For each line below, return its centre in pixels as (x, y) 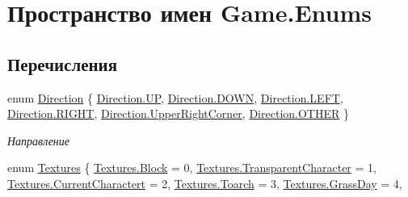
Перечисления (63, 63)
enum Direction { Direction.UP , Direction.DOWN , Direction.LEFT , (175, 97)
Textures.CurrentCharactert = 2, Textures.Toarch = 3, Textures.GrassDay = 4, (205, 183)
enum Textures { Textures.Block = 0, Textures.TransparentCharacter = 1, (192, 168)
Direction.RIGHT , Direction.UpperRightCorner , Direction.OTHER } (178, 113)
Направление (39, 140)
